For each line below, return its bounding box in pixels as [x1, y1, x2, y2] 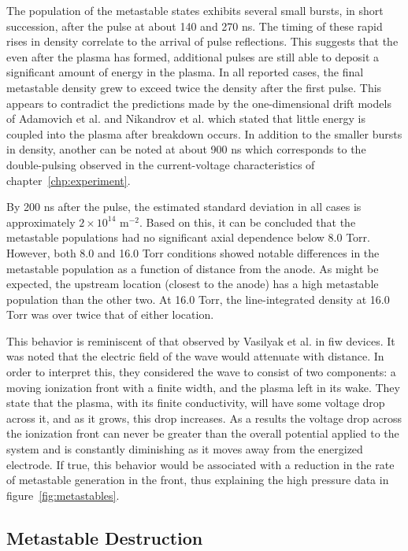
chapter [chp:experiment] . [6, 172, 131, 188]
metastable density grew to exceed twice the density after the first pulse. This [6, 79, 382, 95]
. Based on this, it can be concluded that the [139, 213, 356, 230]
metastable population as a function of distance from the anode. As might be [6, 260, 379, 276]
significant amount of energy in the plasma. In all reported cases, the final [6, 64, 364, 80]
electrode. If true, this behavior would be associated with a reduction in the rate [6, 456, 395, 472]
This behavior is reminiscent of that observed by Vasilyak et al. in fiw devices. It [6, 332, 395, 349]
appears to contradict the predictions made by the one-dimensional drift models [6, 94, 391, 111]
